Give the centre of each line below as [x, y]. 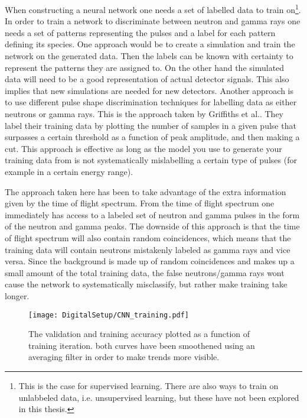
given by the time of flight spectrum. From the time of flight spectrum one [140, 203]
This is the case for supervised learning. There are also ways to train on [148, 385]
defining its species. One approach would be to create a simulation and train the [150, 44]
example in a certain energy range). [69, 171]
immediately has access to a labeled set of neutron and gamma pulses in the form [152, 214]
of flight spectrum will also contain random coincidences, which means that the [148, 237]
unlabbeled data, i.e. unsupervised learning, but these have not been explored [159, 397]
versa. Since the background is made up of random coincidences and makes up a [150, 261]
